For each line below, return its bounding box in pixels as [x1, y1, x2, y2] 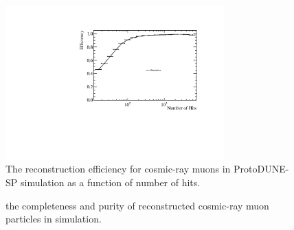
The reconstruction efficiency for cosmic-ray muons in [5, 162, 231, 176]
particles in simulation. [5, 212, 102, 226]
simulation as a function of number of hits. [20, 175, 201, 189]
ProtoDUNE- [234, 162, 289, 176]
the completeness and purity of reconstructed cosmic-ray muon [5, 198, 269, 212]
